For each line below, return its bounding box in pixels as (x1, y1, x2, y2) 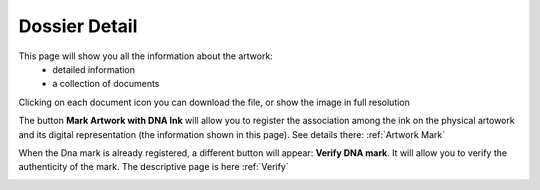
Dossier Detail (18, 15, 138, 37)
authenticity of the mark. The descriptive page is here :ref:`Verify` (18, 161, 289, 173)
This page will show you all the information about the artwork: (18, 50, 274, 62)
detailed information (52, 63, 135, 75)
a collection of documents (52, 78, 160, 90)
